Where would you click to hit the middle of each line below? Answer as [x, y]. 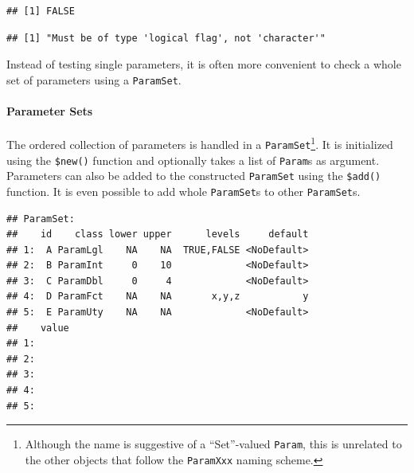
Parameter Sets [50, 111]
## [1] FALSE [41, 11]
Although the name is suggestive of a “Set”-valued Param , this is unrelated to [213, 444]
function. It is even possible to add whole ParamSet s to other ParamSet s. [184, 191]
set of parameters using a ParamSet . [94, 79]
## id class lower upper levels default [158, 235]
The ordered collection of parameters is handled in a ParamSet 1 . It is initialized [200, 143]
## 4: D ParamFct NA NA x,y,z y [158, 297]
